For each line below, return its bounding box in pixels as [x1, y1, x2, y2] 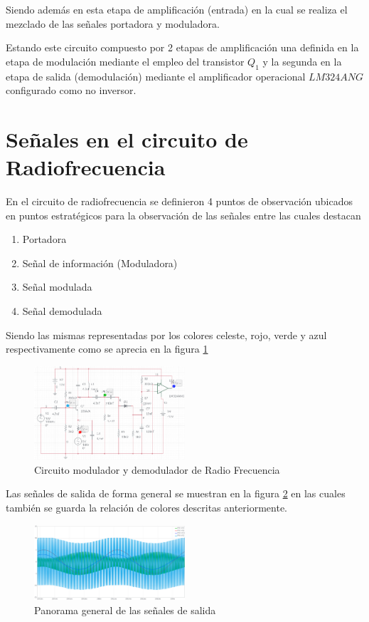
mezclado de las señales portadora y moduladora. [6, 16, 220, 31]
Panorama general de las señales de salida [34, 602, 216, 617]
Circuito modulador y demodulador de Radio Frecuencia [34, 462, 280, 477]
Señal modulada [22, 279, 92, 294]
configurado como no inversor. [6, 83, 137, 98]
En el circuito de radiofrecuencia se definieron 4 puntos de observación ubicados [6, 194, 353, 209]
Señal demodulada [22, 304, 102, 318]
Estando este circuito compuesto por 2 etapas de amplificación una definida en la [6, 40, 359, 55]
